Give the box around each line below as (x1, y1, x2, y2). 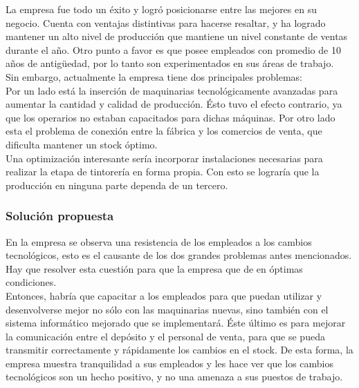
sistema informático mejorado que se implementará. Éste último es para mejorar (6, 316, 346, 330)
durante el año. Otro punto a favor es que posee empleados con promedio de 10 (6, 42, 341, 57)
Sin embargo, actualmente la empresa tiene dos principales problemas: (6, 69, 303, 84)
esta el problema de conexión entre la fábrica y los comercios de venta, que (6, 124, 322, 138)
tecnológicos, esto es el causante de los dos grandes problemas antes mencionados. (6, 248, 352, 262)
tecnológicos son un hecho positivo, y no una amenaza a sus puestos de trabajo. (6, 369, 343, 384)
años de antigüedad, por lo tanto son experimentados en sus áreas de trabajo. (6, 56, 334, 70)
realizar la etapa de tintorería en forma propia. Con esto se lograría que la (6, 164, 320, 179)
